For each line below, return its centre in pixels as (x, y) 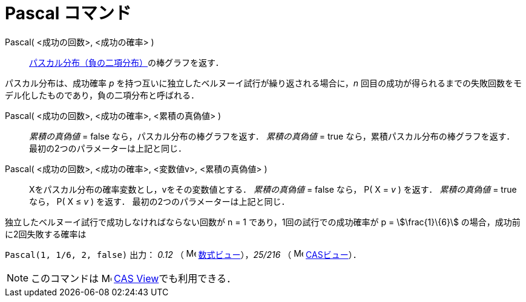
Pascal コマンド (68, 13)
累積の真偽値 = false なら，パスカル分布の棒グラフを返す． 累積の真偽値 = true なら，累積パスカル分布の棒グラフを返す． (272, 136)
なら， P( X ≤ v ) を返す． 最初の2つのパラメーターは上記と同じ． (159, 201)
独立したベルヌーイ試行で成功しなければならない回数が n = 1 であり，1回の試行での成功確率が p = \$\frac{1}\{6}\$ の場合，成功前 (263, 222)
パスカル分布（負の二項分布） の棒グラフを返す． (127, 62)
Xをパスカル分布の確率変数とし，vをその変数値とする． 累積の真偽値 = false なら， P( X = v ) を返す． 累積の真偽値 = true (273, 189)
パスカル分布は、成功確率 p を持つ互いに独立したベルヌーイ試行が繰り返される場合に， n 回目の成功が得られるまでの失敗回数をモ (263, 83)
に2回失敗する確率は (46, 234)
